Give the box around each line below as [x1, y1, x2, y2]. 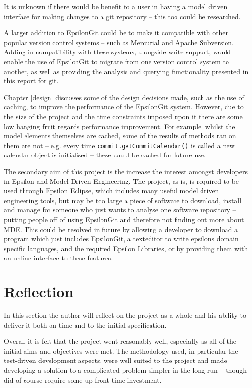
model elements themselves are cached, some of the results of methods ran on [4, 130, 236, 141]
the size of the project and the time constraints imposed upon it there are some [4, 111, 243, 121]
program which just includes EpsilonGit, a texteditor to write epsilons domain [4, 233, 239, 244]
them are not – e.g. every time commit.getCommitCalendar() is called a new [4, 140, 235, 150]
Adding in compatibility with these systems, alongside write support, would [4, 47, 231, 57]
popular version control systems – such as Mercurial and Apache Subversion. [4, 37, 234, 47]
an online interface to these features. [4, 253, 113, 263]
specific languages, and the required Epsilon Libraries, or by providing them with [4, 243, 248, 253]
